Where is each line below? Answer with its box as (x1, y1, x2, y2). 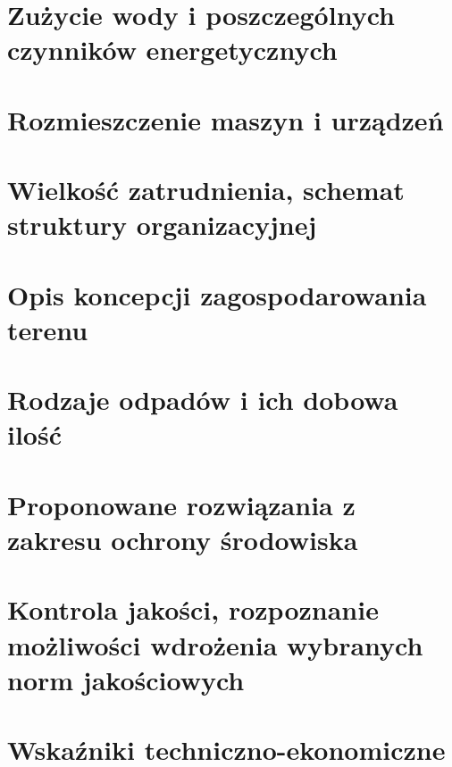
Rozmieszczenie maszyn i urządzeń (7, 101, 444, 138)
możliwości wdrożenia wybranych (7, 626, 423, 663)
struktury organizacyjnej (7, 206, 317, 243)
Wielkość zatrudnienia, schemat (7, 171, 405, 208)
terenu (7, 311, 88, 347)
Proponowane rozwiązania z (7, 486, 356, 522)
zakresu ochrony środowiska (7, 521, 358, 557)
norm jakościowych (7, 661, 245, 697)
